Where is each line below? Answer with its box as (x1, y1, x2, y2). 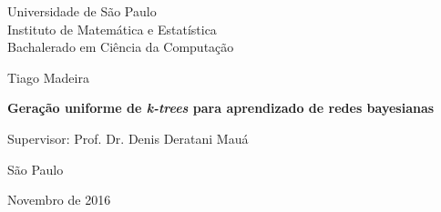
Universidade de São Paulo (7, 2, 157, 20)
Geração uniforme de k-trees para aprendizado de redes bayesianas (7, 98, 435, 117)
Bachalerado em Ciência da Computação (7, 37, 234, 56)
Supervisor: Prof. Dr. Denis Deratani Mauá (7, 128, 249, 147)
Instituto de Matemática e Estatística (7, 19, 217, 38)
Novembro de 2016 (7, 190, 111, 209)
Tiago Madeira (7, 67, 89, 86)
